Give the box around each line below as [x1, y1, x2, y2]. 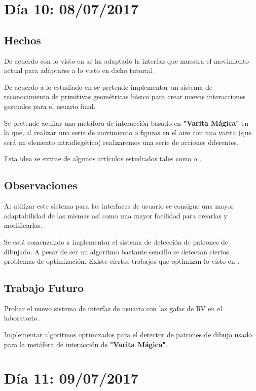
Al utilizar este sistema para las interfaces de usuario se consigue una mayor [4, 201, 234, 211]
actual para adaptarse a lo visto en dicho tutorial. [4, 65, 154, 75]
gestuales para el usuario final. [4, 101, 96, 111]
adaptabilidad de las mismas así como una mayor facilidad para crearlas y [4, 210, 227, 220]
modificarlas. [4, 220, 42, 230]
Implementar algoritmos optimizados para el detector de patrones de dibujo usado [4, 329, 252, 340]
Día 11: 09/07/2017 [4, 368, 139, 388]
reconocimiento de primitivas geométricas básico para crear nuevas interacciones [4, 91, 246, 102]
